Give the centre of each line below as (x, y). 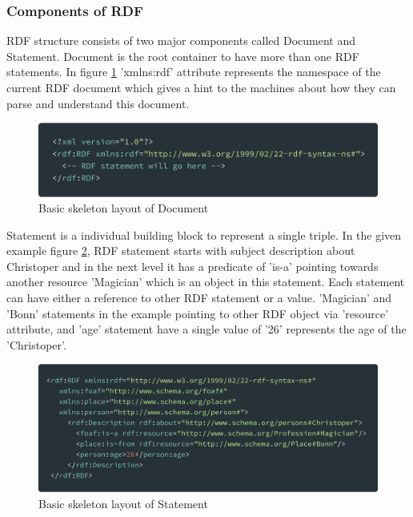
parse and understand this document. (98, 103)
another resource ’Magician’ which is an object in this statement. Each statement (206, 282)
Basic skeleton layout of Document (124, 208)
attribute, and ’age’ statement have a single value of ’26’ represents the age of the (206, 329)
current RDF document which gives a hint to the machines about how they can (201, 87)
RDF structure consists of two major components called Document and (181, 40)
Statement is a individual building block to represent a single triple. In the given (204, 234)
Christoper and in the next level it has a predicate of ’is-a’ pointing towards (192, 266)
